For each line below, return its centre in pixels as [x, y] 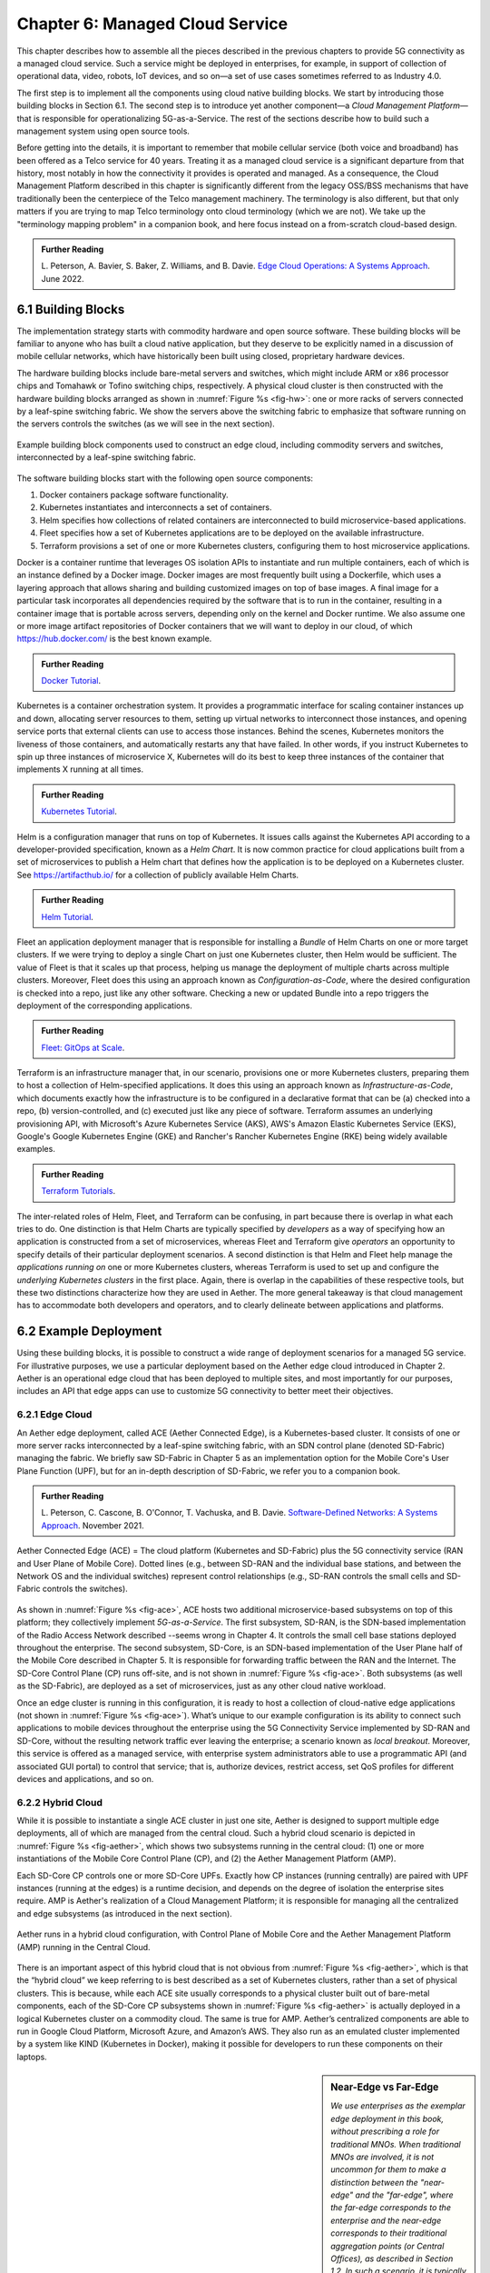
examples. [36, 1149]
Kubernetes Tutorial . [79, 811]
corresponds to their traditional [389, 2233]
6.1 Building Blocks [71, 309]
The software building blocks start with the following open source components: [165, 478]
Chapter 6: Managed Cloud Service [152, 24]
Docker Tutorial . [71, 681]
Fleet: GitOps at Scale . [83, 1047]
